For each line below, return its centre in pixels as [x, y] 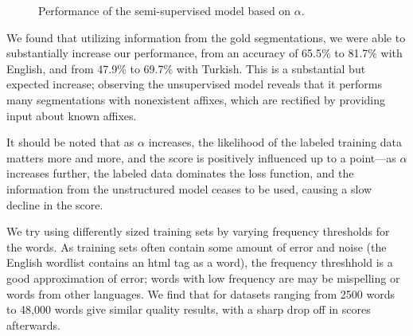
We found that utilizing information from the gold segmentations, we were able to [206, 37]
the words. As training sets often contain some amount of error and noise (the [197, 246]
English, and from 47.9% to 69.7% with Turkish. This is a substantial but [186, 68]
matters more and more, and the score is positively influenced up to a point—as [201, 157]
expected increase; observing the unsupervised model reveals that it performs [195, 84]
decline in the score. [55, 204]
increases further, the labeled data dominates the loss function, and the [180, 173]
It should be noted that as [70, 142]
